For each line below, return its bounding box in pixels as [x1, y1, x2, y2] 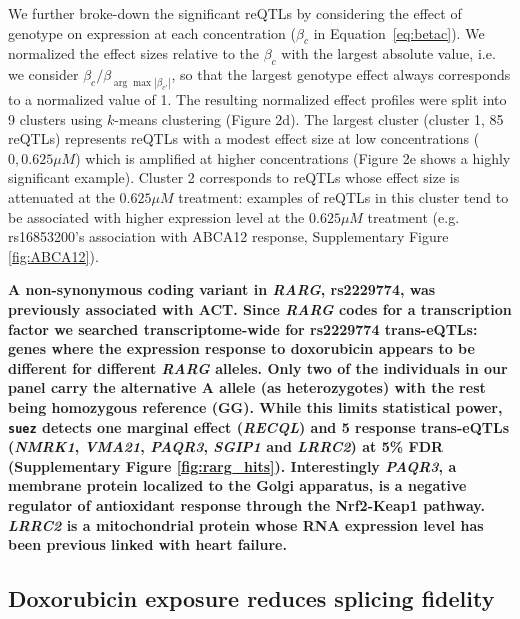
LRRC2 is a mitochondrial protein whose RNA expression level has [8, 514, 484, 535]
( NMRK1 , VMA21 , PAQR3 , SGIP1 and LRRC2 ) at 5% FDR [8, 436, 444, 457]
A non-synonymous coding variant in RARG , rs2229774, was [8, 279, 436, 300]
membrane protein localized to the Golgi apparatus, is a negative [8, 475, 467, 496]
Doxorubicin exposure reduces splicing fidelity [8, 583, 495, 614]
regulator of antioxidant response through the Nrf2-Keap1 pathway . [8, 494, 485, 515]
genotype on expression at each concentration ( [8, 22, 296, 43]
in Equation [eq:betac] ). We [313, 22, 485, 43]
